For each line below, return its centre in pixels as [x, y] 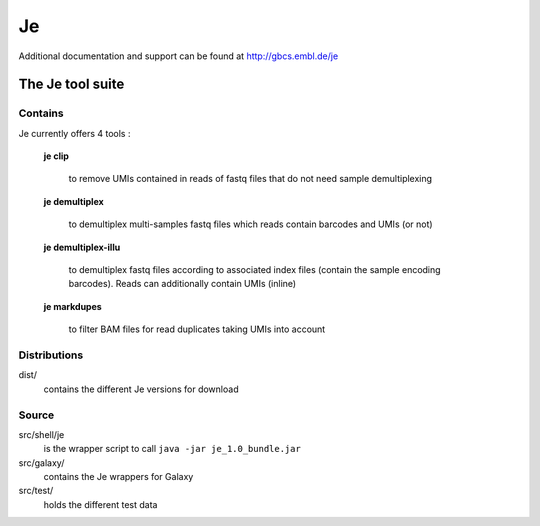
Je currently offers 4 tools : [74, 133]
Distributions [51, 355]
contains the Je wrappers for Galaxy [118, 477]
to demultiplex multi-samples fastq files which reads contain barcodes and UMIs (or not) [251, 224]
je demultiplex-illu [82, 247]
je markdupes [72, 306]
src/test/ [36, 491]
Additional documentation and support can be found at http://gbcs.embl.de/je [178, 56]
